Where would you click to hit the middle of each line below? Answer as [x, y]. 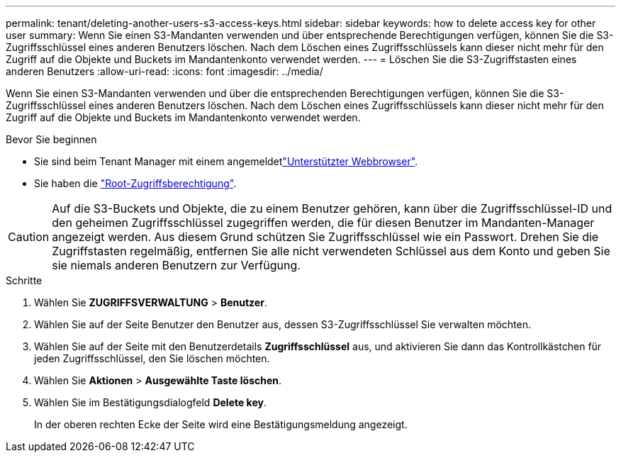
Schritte [24, 280]
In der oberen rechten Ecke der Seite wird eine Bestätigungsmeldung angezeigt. [221, 424]
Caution [29, 237]
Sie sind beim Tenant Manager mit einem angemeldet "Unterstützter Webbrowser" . [226, 161]
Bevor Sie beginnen [51, 139]
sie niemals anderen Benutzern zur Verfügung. [176, 265]
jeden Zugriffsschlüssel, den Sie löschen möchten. [152, 358]
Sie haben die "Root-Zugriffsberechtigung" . [135, 183]
